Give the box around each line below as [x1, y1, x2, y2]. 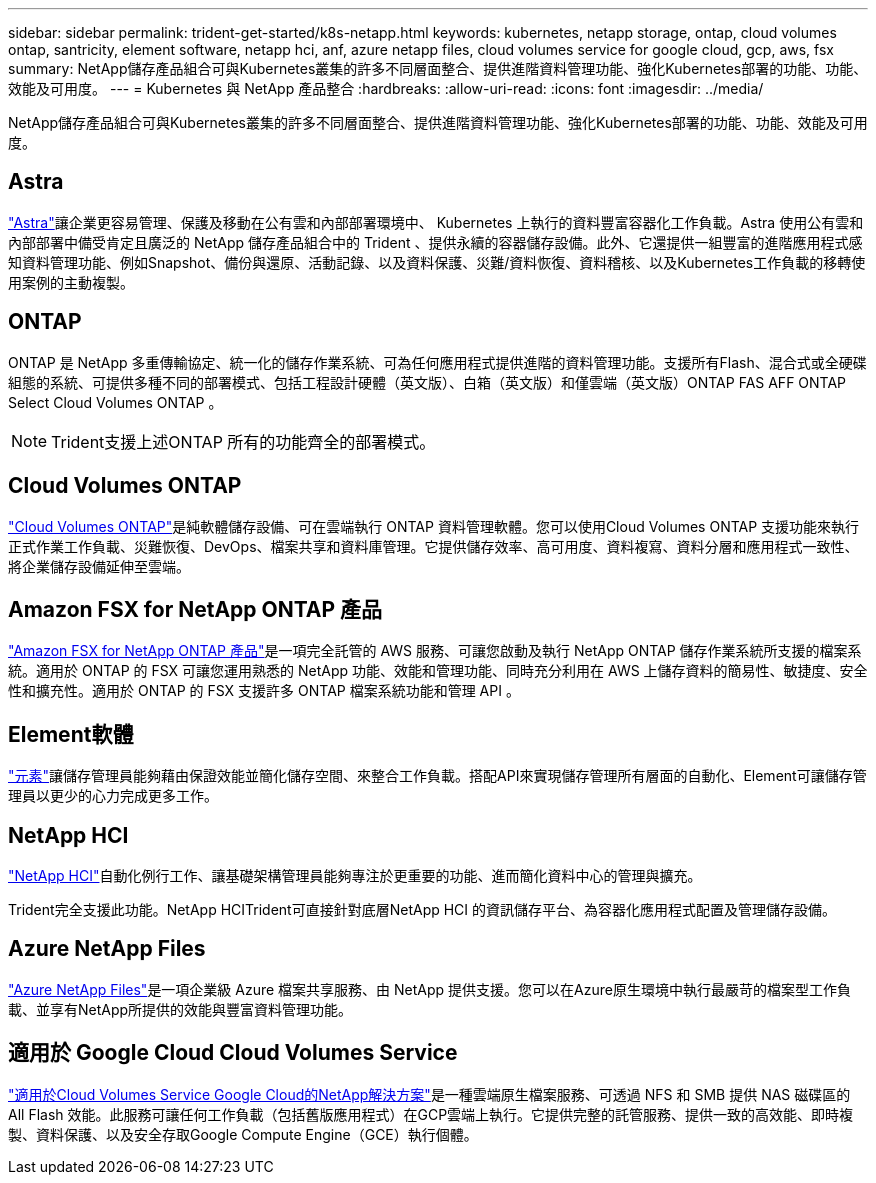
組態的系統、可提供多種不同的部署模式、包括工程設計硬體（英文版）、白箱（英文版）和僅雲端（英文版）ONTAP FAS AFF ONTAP [8, 373, 847, 391]
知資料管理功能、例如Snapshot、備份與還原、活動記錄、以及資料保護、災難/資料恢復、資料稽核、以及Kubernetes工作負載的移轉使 [8, 253, 866, 271]
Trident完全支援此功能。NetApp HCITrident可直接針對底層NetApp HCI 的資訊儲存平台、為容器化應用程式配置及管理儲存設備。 [8, 901, 837, 919]
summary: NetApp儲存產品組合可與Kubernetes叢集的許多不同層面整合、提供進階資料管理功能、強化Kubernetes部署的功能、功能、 [8, 60, 868, 77]
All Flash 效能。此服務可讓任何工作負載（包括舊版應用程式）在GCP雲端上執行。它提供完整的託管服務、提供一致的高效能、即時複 [8, 1105, 854, 1123]
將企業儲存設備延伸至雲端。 [8, 557, 190, 575]
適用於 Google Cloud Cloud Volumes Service [8, 1040, 458, 1066]
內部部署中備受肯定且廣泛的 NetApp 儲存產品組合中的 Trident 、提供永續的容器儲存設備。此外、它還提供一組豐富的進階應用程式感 [8, 233, 863, 251]
